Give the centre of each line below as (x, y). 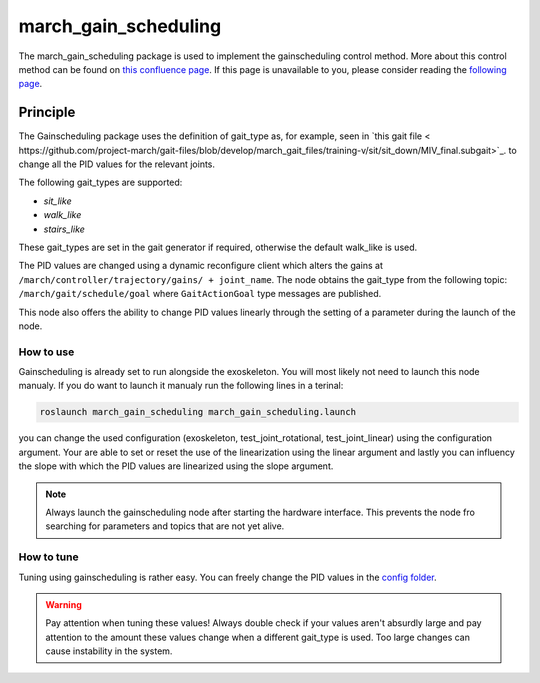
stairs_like (64, 229)
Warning (63, 604)
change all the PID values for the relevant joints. (116, 164)
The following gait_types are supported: (100, 182)
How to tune (48, 557)
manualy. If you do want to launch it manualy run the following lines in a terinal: (181, 386)
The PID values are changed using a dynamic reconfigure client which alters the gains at (201, 266)
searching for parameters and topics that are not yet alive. (165, 526)
